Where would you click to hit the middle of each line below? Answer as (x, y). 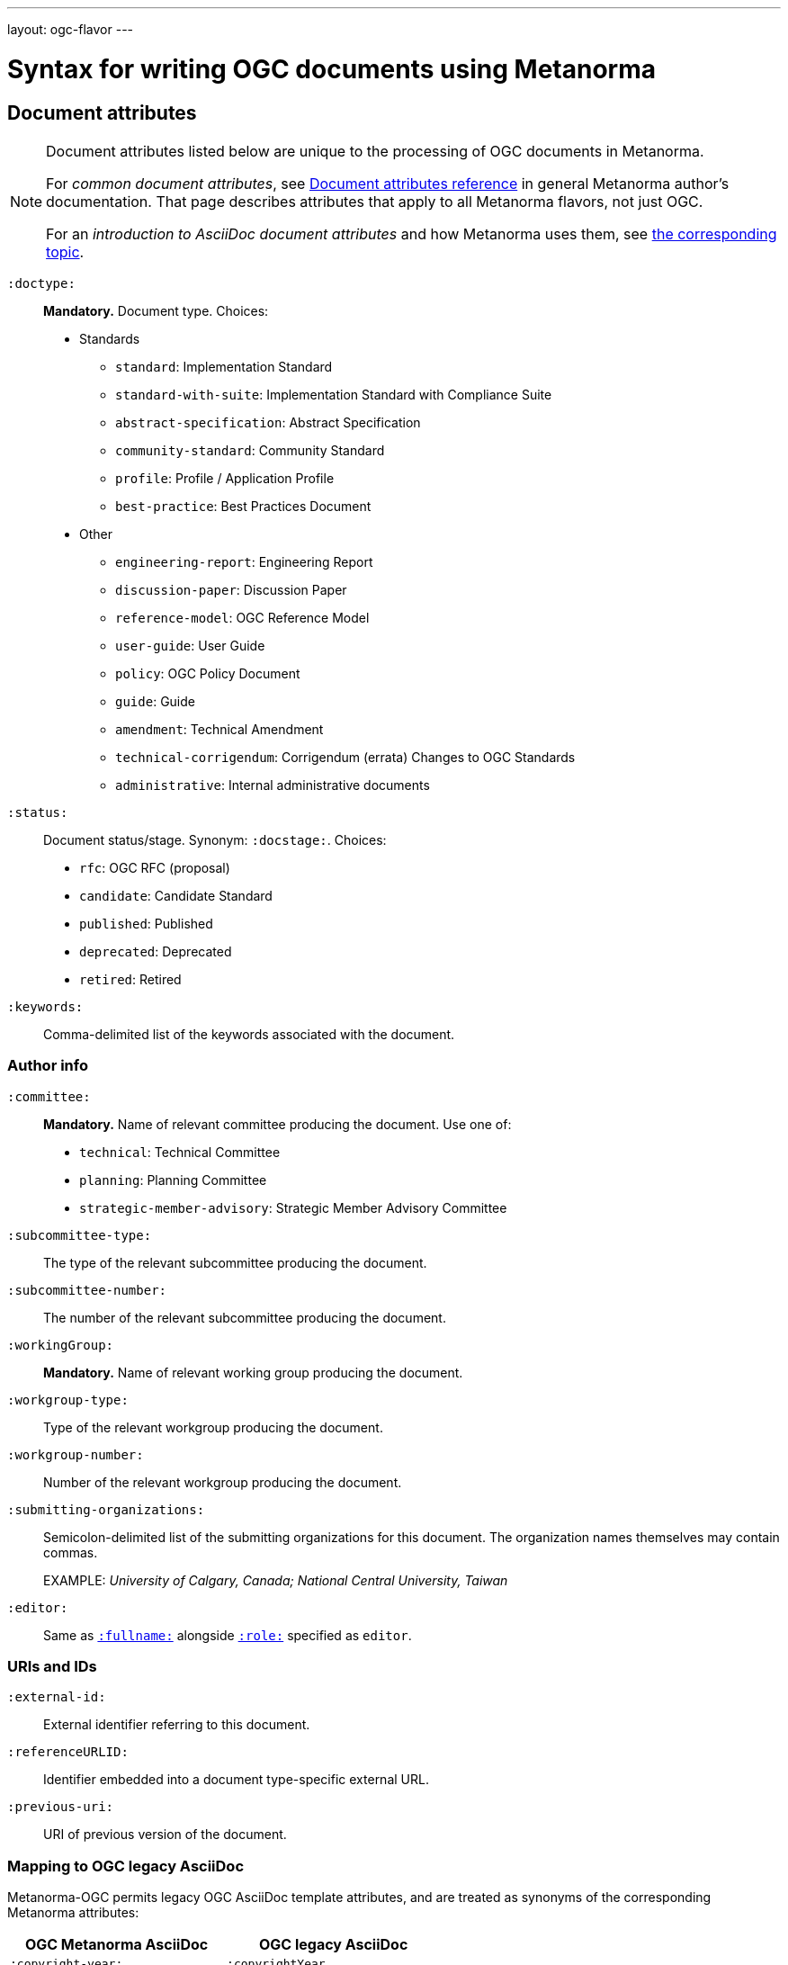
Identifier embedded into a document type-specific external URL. (236, 1780)
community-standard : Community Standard (250, 450)
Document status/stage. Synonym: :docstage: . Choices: (215, 839)
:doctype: (41, 283)
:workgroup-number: (76, 1454)
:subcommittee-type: (80, 1235)
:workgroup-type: (68, 1400)
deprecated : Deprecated (156, 951)
